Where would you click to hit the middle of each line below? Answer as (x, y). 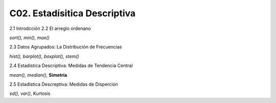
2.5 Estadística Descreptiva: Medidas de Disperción (64, 84)
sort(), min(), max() (29, 38)
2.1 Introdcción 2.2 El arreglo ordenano (50, 28)
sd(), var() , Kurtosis (30, 93)
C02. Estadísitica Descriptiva (73, 13)
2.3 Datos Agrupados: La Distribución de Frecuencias (66, 47)
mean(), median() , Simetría (38, 75)
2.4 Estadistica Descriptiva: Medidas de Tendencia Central (71, 65)
